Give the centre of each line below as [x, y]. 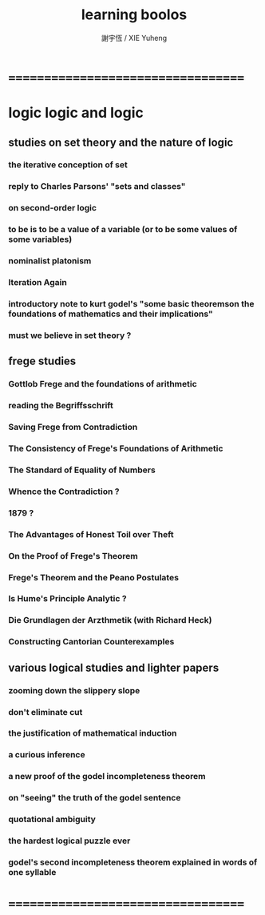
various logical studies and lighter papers [114, 667]
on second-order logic [53, 208]
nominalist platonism [50, 261]
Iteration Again [38, 283]
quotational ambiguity [52, 820]
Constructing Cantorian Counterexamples [91, 642]
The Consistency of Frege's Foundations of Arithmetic [116, 448]
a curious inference [47, 755]
